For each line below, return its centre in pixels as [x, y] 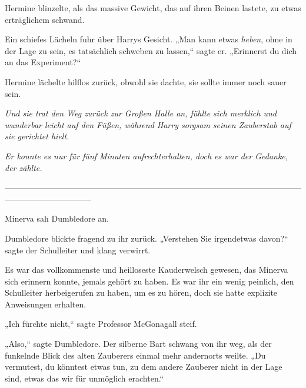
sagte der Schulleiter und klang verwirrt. [78, 250]
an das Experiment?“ [43, 62]
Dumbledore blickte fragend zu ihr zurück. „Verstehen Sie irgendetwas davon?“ [147, 238]
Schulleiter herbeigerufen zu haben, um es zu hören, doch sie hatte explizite [141, 292]
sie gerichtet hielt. [37, 136]
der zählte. [24, 167]
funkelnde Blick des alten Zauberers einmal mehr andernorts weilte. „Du [135, 355]
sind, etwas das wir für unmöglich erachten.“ [84, 378]
